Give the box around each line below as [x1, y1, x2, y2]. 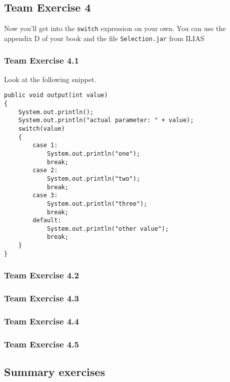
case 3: [32, 192, 58, 199]
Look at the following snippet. [4, 74, 96, 84]
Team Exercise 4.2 [4, 269, 79, 281]
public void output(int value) [4, 92, 108, 99]
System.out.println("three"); [46, 200, 147, 207]
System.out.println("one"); [46, 150, 140, 157]
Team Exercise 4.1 [4, 54, 79, 67]
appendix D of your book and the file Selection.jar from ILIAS [4, 33, 204, 43]
